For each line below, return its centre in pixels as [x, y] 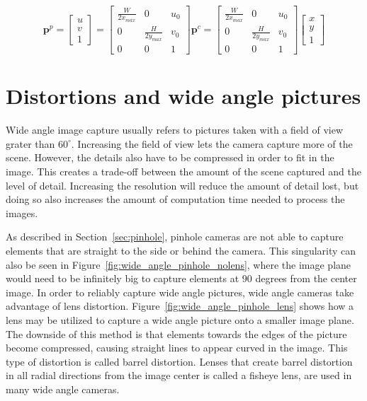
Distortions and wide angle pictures [183, 96]
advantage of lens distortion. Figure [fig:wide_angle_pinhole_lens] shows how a [180, 306]
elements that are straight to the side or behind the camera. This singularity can [181, 251]
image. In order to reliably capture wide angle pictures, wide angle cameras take [180, 292]
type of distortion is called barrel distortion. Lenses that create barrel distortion [179, 361]
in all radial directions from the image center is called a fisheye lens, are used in [179, 375]
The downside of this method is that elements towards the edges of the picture [176, 333]
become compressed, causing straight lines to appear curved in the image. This [177, 348]
